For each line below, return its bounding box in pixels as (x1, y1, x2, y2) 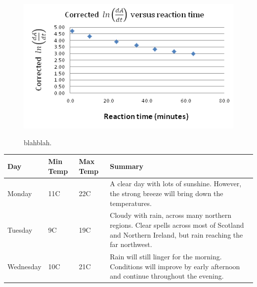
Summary (110, 161, 143, 171)
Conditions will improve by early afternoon (110, 261, 240, 271)
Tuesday (7, 224, 33, 235)
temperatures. (110, 198, 152, 208)
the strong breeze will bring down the (110, 188, 223, 198)
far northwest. (110, 239, 152, 249)
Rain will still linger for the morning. (110, 251, 222, 261)
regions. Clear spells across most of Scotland (110, 219, 244, 230)
